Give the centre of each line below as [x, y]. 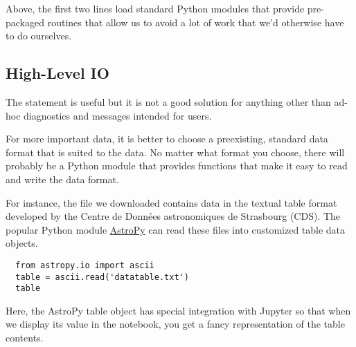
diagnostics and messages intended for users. [118, 115]
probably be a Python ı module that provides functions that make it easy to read [177, 166]
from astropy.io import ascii [85, 265]
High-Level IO [57, 73]
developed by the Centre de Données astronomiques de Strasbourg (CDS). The [173, 216]
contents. [25, 338]
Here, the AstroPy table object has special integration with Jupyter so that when [178, 310]
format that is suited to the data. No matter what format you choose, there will [175, 152]
